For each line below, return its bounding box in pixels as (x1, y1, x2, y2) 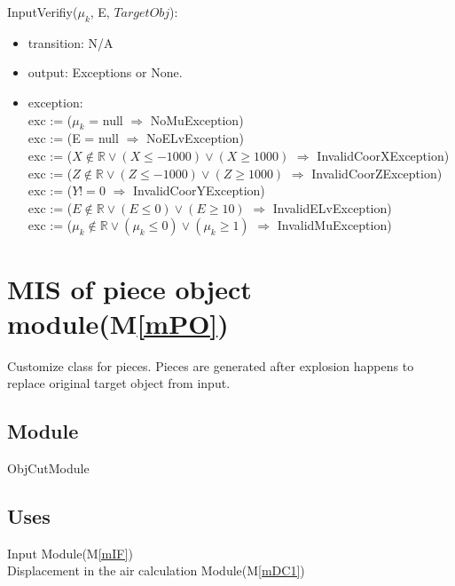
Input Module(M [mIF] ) (7, 543, 133, 562)
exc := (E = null (27, 129, 119, 147)
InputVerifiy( (7, 3, 78, 20)
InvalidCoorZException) (311, 163, 443, 182)
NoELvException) (145, 129, 244, 147)
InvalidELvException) (272, 198, 392, 217)
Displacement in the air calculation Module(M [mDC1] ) (7, 561, 305, 580)
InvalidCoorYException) (132, 181, 265, 200)
